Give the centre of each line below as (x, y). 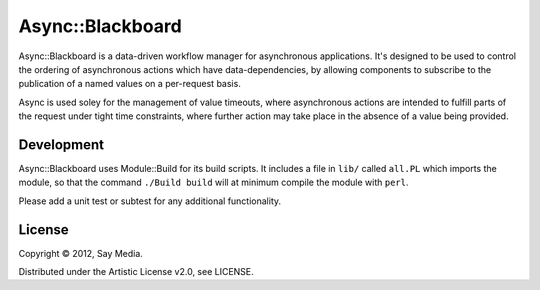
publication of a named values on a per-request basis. (130, 84)
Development (61, 144)
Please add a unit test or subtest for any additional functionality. (150, 201)
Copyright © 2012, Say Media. (81, 253)
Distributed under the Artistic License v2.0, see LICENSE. (136, 272)
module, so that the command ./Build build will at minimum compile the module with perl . (213, 182)
